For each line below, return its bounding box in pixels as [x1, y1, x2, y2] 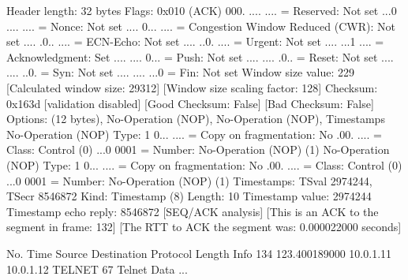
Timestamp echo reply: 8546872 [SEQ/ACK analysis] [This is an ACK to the [6, 203, 379, 219]
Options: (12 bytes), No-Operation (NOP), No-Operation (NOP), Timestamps [6, 110, 385, 127]
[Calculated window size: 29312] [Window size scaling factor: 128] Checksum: [6, 79, 378, 95]
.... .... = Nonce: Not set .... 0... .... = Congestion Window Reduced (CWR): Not [6, 17, 395, 34]
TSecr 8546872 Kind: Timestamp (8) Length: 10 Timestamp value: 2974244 [6, 188, 372, 204]
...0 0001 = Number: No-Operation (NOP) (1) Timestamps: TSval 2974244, [6, 172, 372, 189]
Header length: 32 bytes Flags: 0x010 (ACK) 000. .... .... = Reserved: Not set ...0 [6, 2, 397, 18]
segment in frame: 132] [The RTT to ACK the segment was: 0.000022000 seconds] [6, 218, 402, 235]
